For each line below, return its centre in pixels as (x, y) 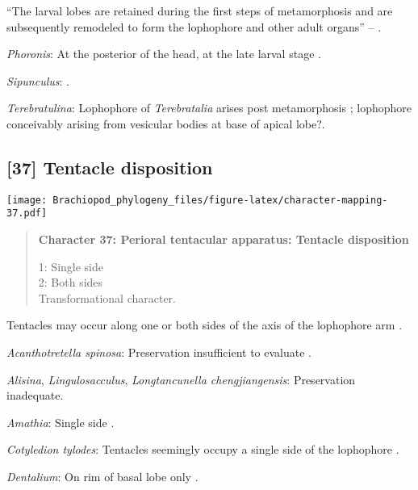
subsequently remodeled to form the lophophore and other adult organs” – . (194, 26)
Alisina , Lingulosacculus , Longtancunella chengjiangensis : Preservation (181, 379)
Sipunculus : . (38, 80)
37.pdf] (27, 214)
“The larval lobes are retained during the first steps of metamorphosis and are (200, 10)
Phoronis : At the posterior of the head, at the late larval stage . (164, 54)
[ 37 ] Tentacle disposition (110, 167)
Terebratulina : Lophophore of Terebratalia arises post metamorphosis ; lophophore (209, 108)
